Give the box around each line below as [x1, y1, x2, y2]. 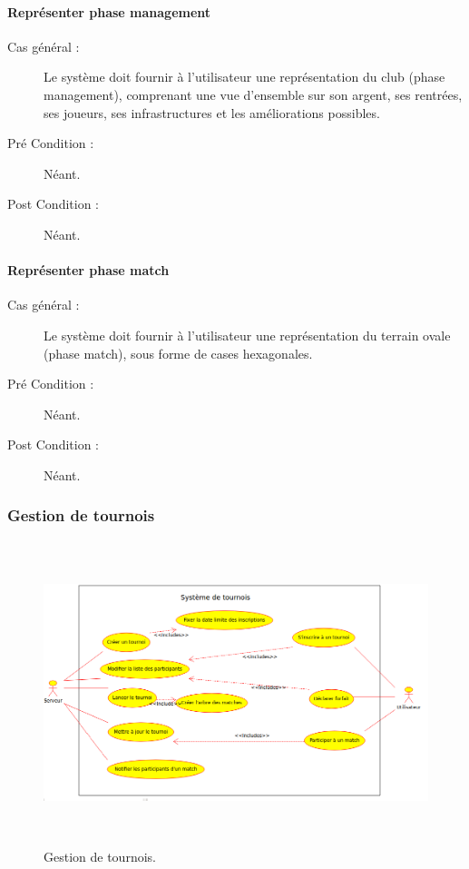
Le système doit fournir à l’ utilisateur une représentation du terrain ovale [44, 325, 451, 344]
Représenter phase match [7, 261, 170, 280]
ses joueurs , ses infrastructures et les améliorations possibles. [44, 103, 380, 122]
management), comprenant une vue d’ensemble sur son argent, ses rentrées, [44, 84, 463, 104]
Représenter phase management [7, 2, 211, 21]
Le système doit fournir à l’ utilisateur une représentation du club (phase [44, 67, 445, 86]
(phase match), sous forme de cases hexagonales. [44, 343, 313, 362]
